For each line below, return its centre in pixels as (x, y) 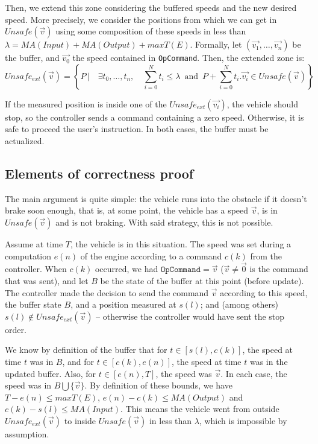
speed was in (28, 385)
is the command (279, 269)
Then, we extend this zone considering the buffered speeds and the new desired (151, 7)
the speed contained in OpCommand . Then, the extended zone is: (189, 58)
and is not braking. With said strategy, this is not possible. (164, 222)
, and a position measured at (123, 304)
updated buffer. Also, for (51, 373)
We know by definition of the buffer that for (86, 350)
